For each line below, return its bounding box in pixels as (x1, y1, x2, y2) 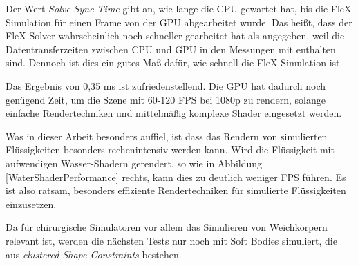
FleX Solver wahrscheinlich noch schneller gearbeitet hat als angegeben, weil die (6, 28, 345, 43)
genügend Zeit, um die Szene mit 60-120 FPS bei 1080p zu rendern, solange (6, 92, 326, 106)
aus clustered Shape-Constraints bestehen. (6, 247, 182, 261)
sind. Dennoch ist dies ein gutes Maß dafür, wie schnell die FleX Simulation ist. (6, 55, 343, 70)
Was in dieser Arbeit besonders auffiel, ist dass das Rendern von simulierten (6, 129, 328, 143)
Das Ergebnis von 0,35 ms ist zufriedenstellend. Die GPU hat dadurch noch (6, 78, 326, 93)
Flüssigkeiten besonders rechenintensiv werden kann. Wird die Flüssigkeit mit (6, 142, 335, 157)
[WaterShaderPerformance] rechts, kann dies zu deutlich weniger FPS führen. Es (6, 169, 346, 184)
